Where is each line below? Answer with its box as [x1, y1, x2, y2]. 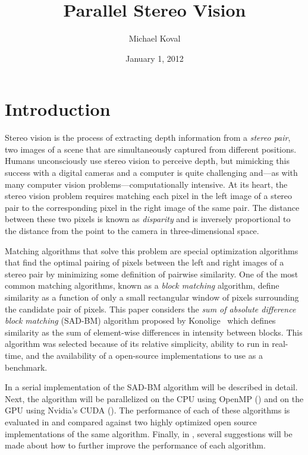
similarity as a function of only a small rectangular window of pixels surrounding [5, 290, 299, 303]
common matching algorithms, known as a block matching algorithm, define [5, 279, 279, 292]
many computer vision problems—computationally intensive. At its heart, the [5, 178, 288, 190]
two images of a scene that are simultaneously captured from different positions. [5, 143, 297, 155]
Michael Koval [128, 32, 181, 45]
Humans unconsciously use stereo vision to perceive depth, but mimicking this [5, 154, 290, 167]
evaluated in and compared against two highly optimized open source [5, 415, 257, 428]
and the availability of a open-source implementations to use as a [26, 349, 263, 361]
